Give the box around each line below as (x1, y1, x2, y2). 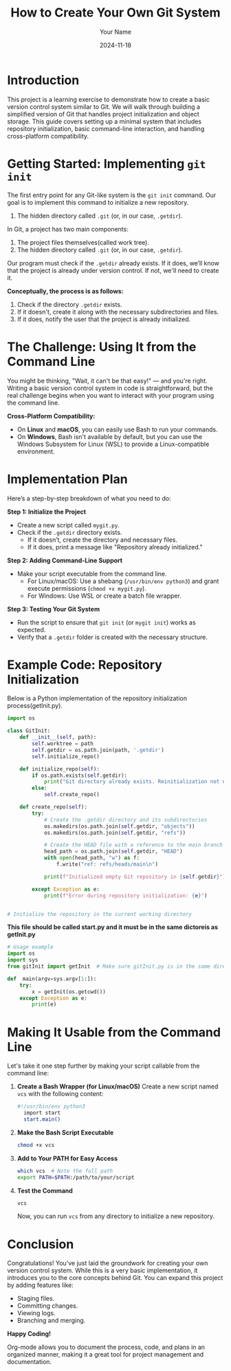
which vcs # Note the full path (16, 1167, 113, 1175)
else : (32, 784, 48, 792)
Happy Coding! (7, 1330, 52, 1338)
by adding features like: (7, 1281, 74, 1290)
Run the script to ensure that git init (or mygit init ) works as (16, 618, 196, 627)
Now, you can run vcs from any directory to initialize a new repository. (16, 1212, 215, 1221)
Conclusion (7, 1236, 74, 1252)
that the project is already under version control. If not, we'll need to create (7, 266, 219, 274)
